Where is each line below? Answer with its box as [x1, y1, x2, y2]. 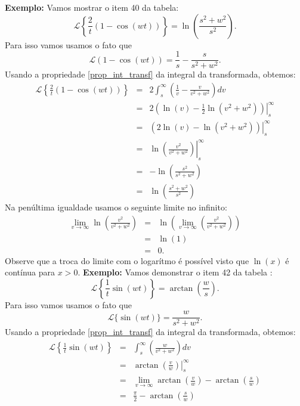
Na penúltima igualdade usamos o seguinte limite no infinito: [5, 200, 227, 213]
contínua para [5, 266, 55, 278]
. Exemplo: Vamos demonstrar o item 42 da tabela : [78, 266, 273, 278]
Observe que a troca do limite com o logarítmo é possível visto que [5, 254, 249, 266]
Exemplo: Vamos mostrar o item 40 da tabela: [5, 1, 179, 13]
